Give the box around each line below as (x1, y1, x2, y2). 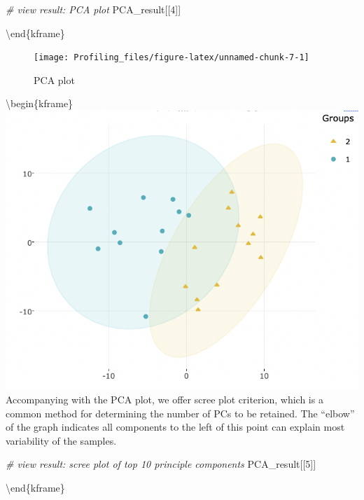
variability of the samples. (6, 433, 117, 447)
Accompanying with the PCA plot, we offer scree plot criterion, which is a (6, 392, 323, 407)
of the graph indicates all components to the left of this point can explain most (6, 419, 345, 434)
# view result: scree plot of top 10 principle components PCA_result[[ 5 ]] (6, 457, 316, 471)
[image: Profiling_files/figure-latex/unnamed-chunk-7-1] (34, 53, 309, 63)
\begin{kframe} (6, 96, 73, 111)
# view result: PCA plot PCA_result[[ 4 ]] (6, 2, 181, 16)
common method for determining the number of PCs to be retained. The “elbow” (6, 405, 355, 420)
